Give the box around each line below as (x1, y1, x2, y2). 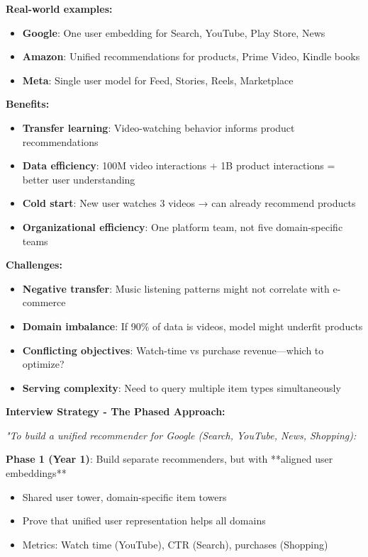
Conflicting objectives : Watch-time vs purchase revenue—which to (22, 342, 324, 357)
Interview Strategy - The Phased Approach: (6, 404, 225, 419)
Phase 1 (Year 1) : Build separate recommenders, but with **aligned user (6, 451, 333, 466)
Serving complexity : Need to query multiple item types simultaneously (22, 380, 341, 395)
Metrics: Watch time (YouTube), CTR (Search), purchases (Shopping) (22, 536, 328, 551)
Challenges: (6, 257, 62, 272)
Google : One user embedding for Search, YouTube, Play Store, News (22, 25, 325, 40)
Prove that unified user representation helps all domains (22, 513, 266, 528)
